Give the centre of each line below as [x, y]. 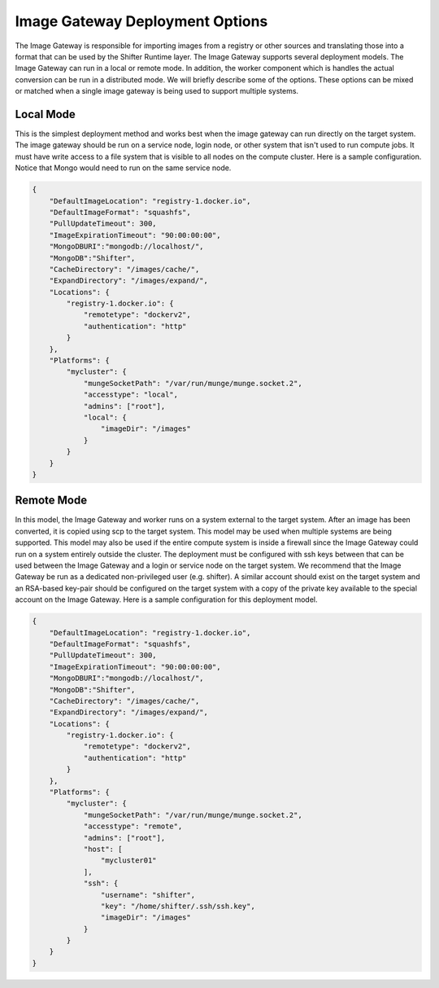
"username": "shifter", [148, 895]
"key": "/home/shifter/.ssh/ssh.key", [178, 906]
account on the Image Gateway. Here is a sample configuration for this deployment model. [166, 599]
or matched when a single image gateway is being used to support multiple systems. [157, 91]
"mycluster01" [129, 861]
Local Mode [46, 114]
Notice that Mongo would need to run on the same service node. [123, 168]
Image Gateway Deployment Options [141, 21]
